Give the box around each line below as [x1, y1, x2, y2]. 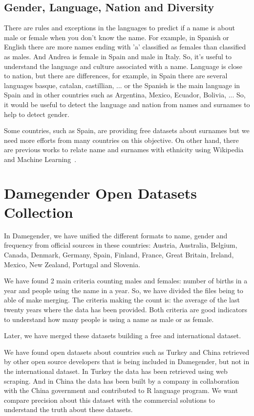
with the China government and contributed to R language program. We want [4, 385, 238, 395]
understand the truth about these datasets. [4, 404, 133, 415]
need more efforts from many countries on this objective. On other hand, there [4, 135, 239, 145]
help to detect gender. [4, 109, 69, 119]
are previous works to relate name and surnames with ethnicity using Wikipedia [4, 144, 244, 155]
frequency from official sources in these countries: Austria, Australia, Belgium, [4, 240, 237, 250]
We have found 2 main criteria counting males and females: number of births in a [4, 276, 248, 286]
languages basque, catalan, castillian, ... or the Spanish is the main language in [4, 80, 240, 90]
